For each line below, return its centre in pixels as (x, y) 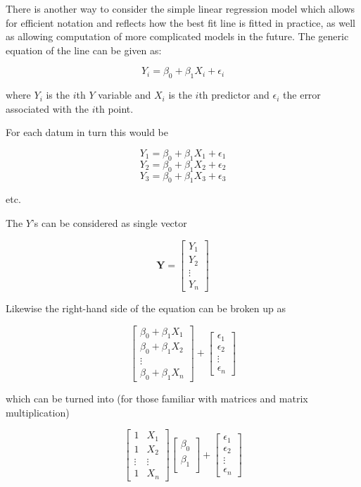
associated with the (47, 108)
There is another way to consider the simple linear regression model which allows (180, 8)
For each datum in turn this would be (87, 132)
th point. (114, 108)
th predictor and (234, 95)
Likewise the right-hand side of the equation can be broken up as (146, 308)
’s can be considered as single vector (109, 222)
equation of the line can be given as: (84, 50)
